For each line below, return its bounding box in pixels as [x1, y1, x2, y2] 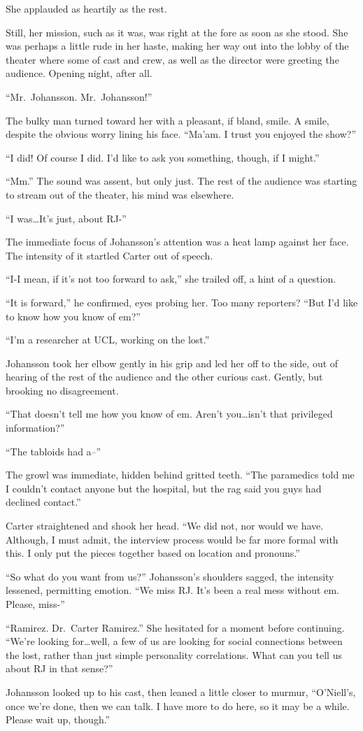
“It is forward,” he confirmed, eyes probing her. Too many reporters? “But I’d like [6, 294, 358, 309]
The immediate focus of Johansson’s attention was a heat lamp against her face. [6, 234, 349, 249]
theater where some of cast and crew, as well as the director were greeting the [6, 52, 339, 66]
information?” [6, 420, 65, 435]
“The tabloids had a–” [6, 443, 101, 458]
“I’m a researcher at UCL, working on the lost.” [6, 332, 210, 347]
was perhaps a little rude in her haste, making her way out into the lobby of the [6, 38, 349, 53]
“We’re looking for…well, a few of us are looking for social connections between [6, 634, 343, 648]
